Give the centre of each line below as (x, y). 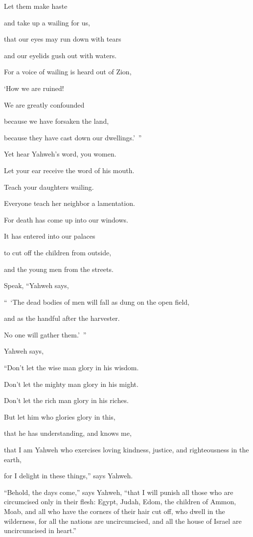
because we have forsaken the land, (57, 121)
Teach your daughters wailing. (49, 187)
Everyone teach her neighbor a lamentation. (69, 203)
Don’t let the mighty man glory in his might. (71, 384)
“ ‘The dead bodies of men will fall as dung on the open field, (97, 302)
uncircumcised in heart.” (40, 530)
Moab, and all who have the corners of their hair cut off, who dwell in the (115, 511)
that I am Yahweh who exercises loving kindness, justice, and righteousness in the (126, 450)
